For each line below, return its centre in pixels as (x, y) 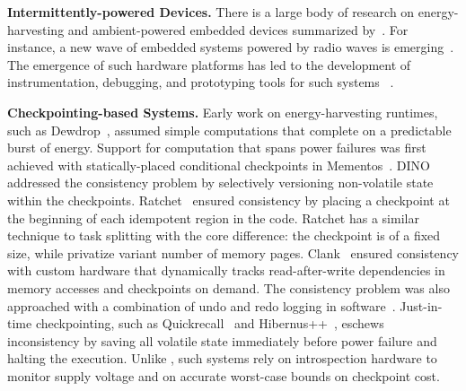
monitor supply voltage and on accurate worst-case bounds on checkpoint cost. (224, 375)
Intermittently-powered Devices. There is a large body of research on (211, 12)
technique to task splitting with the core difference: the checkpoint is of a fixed (224, 235)
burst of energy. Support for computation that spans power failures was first (217, 148)
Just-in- (421, 305)
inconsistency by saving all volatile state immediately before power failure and (222, 340)
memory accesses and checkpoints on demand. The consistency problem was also (229, 287)
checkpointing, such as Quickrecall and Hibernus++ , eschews (210, 323)
